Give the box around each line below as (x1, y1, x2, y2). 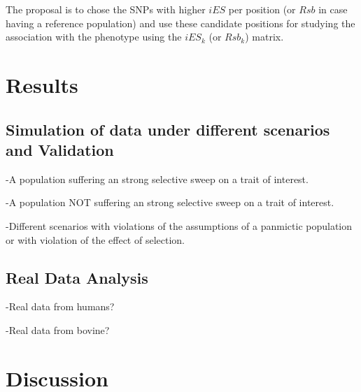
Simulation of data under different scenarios (6, 118, 330, 140)
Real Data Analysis (6, 266, 148, 288)
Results (6, 70, 78, 99)
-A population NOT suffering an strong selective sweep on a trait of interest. (6, 195, 334, 210)
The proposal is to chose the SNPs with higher (6, 2, 206, 16)
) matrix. (245, 29, 284, 44)
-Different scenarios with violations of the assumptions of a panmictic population (6, 218, 353, 233)
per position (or (228, 2, 296, 16)
